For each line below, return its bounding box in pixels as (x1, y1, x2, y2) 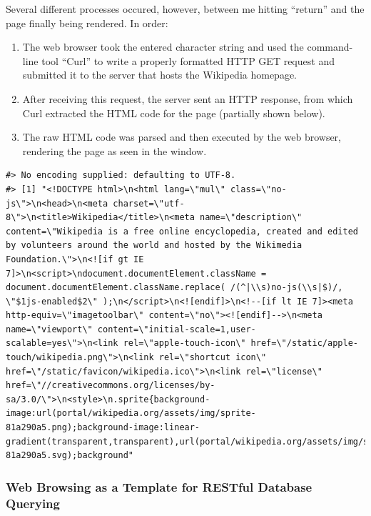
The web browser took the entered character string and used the (22, 39, 304, 54)
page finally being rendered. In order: (6, 15, 168, 30)
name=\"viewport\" (6, 324, 93, 334)
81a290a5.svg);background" (6, 450, 133, 461)
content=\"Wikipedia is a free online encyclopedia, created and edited (6, 226, 358, 237)
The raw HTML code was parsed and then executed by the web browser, (22, 129, 341, 144)
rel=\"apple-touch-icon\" (123, 338, 246, 349)
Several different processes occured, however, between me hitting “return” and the (6, 1, 365, 16)
